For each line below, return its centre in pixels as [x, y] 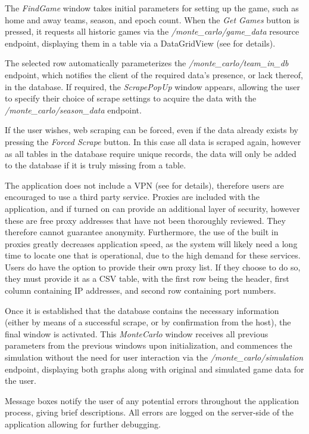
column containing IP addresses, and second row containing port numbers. [141, 290]
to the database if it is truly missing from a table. [96, 165]
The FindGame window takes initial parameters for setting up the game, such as [152, 8]
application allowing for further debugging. [83, 424]
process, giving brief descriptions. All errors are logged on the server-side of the [149, 412]
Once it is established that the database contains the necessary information [142, 310]
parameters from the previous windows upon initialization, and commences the [149, 345]
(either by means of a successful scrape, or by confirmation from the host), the [148, 322]
